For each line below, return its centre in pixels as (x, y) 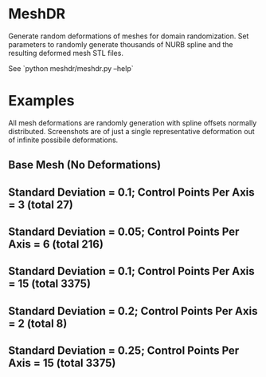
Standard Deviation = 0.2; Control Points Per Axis (133, 311)
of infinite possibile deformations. (63, 140)
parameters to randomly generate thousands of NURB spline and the (121, 44)
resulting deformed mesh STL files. (66, 53)
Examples (41, 101)
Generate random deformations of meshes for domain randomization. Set (129, 36)
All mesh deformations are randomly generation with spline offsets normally (133, 123)
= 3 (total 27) (41, 204)
